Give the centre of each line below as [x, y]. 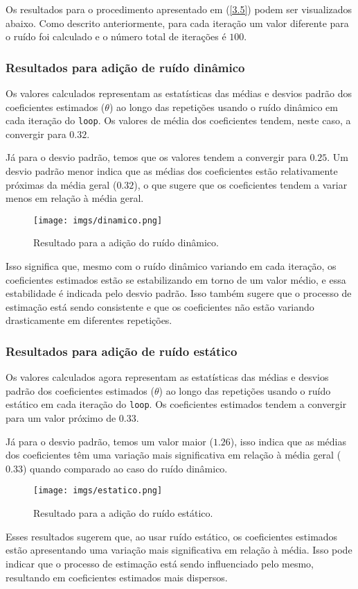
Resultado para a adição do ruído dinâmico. [126, 242]
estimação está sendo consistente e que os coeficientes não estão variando [160, 306]
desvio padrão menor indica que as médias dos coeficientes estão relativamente [172, 171]
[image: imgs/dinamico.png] [98, 220]
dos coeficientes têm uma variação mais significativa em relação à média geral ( [173, 455]
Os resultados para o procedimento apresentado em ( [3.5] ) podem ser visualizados [179, 9]
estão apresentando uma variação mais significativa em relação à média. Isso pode [179, 550]
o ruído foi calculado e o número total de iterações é [116, 36]
